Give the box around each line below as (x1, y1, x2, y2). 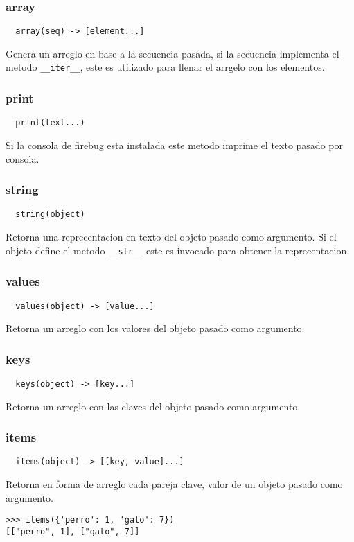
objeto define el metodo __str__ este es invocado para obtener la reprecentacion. (6, 243, 350, 257)
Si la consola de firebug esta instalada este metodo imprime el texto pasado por (6, 138, 343, 152)
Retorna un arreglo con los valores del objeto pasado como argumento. (6, 321, 305, 335)
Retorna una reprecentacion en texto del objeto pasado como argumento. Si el (6, 229, 337, 244)
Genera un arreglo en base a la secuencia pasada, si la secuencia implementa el (6, 46, 339, 60)
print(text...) (15, 118, 85, 128)
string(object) (15, 209, 85, 220)
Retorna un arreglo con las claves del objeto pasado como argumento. (6, 399, 301, 413)
